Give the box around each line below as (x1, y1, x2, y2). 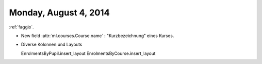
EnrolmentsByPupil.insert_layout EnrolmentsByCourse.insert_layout (21, 51, 156, 56)
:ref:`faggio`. (9, 24, 34, 30)
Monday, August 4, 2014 (9, 7, 110, 18)
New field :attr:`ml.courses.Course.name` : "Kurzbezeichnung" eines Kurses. (21, 33, 174, 38)
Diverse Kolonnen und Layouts (21, 41, 82, 48)
